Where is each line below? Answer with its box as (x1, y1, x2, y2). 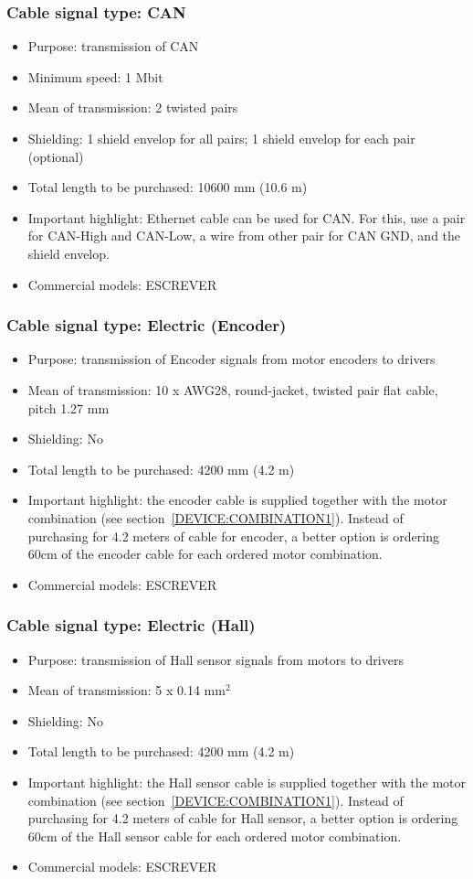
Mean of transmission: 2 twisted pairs (27, 98, 238, 117)
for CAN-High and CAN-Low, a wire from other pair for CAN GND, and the (27, 226, 461, 245)
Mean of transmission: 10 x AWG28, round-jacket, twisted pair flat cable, (27, 380, 438, 399)
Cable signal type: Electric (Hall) (6, 614, 256, 637)
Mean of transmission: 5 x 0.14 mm (27, 681, 226, 700)
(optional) (27, 146, 84, 166)
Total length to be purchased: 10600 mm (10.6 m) (27, 177, 308, 197)
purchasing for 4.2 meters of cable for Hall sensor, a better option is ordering (27, 809, 458, 828)
